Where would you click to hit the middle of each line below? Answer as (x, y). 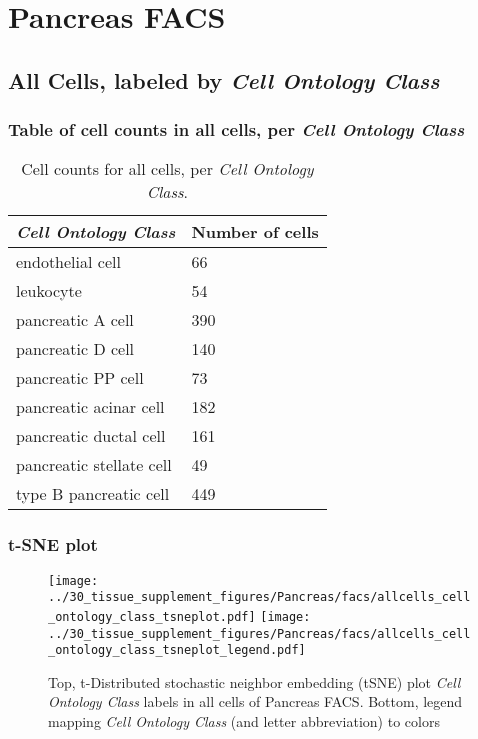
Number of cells (255, 232)
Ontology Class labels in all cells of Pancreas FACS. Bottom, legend (255, 701)
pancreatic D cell (75, 349)
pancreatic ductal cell (91, 436)
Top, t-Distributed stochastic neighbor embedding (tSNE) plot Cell (254, 681)
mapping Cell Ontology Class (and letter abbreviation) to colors (244, 721)
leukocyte (49, 291)
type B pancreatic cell (93, 494)
